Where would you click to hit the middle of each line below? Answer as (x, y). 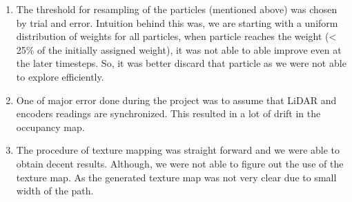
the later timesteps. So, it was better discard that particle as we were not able (181, 63)
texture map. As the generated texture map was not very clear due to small (176, 177)
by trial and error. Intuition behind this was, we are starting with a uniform (177, 22)
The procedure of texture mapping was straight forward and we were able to (178, 150)
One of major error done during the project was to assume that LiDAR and (176, 100)
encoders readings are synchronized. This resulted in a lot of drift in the (168, 113)
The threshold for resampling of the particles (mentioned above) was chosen (177, 9)
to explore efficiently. (60, 76)
